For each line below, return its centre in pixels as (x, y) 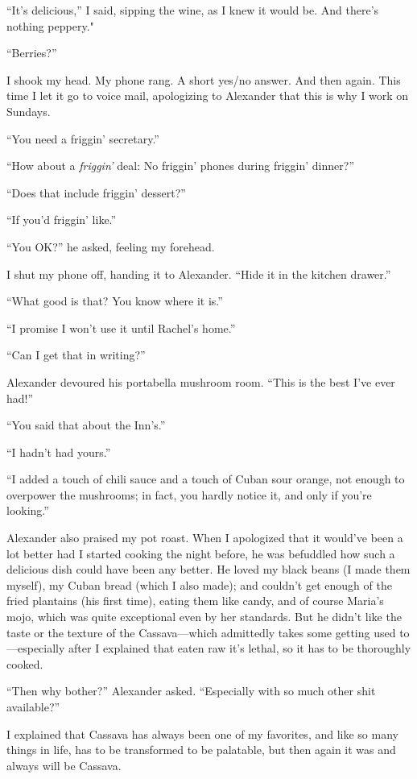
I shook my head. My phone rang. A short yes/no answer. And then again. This (204, 79)
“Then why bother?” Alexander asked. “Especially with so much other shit (191, 691)
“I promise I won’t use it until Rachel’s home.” (121, 327)
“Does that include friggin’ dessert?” (96, 192)
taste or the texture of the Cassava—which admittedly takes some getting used (201, 632)
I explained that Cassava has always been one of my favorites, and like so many (202, 733)
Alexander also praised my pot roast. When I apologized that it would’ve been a (205, 538)
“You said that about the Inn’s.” (86, 425)
